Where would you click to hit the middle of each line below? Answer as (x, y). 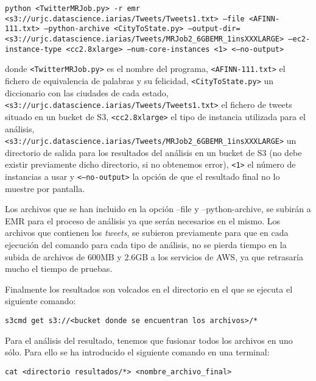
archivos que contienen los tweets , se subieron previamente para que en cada (147, 233)
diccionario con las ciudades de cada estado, (87, 92)
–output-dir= (214, 29)
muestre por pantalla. (45, 188)
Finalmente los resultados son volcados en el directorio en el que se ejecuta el (149, 289)
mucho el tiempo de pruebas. (59, 269)
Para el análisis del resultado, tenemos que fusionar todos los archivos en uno (149, 340)
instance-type (33, 49)
